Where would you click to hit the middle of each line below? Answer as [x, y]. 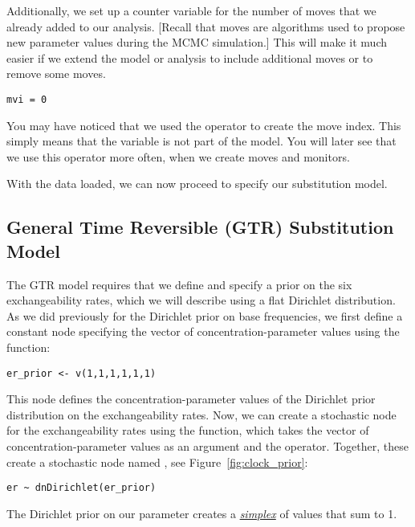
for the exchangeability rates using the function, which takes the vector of [188, 430]
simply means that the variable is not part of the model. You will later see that [201, 141]
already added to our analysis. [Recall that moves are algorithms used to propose [206, 26]
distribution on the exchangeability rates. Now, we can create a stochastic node [201, 414]
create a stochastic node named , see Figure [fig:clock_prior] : [157, 462]
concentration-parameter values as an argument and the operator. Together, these [207, 446]
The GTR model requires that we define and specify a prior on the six [179, 284]
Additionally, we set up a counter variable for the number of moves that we [191, 10]
